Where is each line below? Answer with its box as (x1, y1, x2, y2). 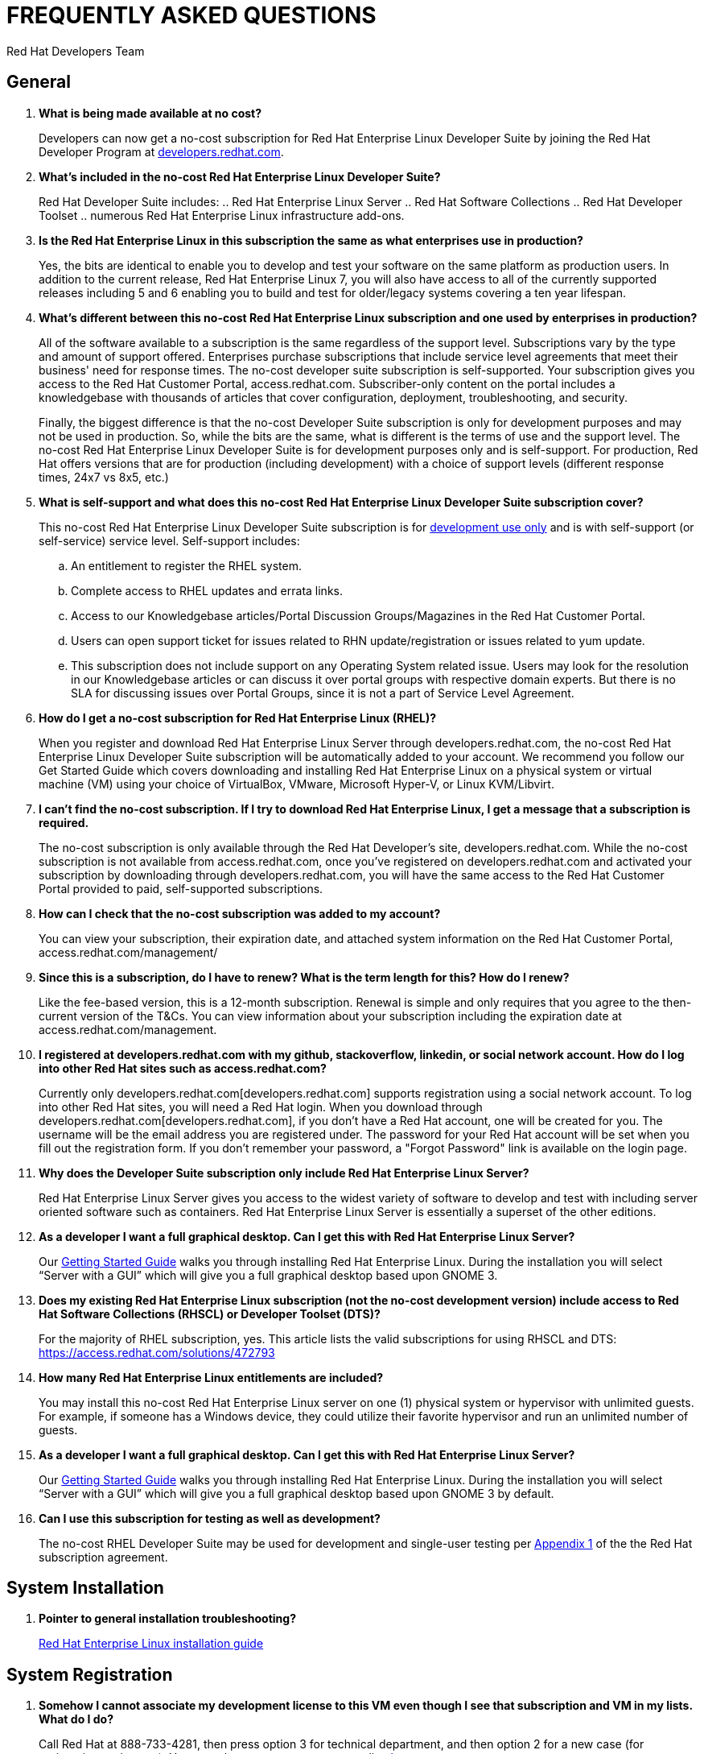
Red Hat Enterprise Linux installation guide (39, 1636, 264, 1651)
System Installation (6, 1578, 164, 1599)
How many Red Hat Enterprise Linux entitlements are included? (39, 1370, 384, 1384)
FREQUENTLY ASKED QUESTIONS (6, 2, 377, 29)
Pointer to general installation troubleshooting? (39, 1611, 296, 1626)
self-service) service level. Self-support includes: (39, 533, 300, 548)
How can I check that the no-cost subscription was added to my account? (39, 906, 441, 920)
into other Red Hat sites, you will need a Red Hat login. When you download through (39, 1099, 483, 1114)
